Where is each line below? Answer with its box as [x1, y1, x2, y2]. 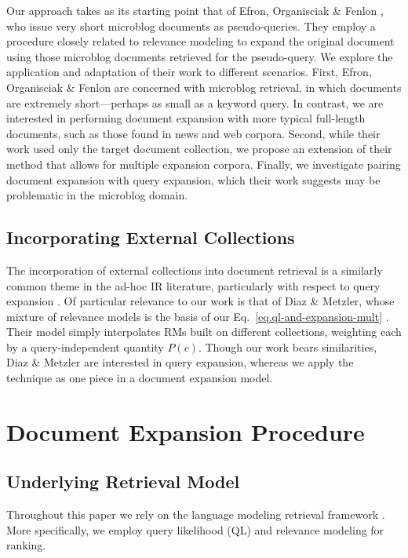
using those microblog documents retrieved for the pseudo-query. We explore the [6, 48, 393, 64]
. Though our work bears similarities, [198, 338, 377, 355]
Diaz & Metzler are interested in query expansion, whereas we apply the [6, 354, 354, 370]
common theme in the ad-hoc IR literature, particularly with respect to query [6, 277, 381, 294]
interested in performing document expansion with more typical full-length [6, 110, 366, 126]
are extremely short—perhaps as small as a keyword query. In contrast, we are [6, 94, 384, 111]
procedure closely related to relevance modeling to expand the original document [6, 33, 395, 49]
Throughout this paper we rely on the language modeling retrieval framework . [6, 506, 385, 523]
